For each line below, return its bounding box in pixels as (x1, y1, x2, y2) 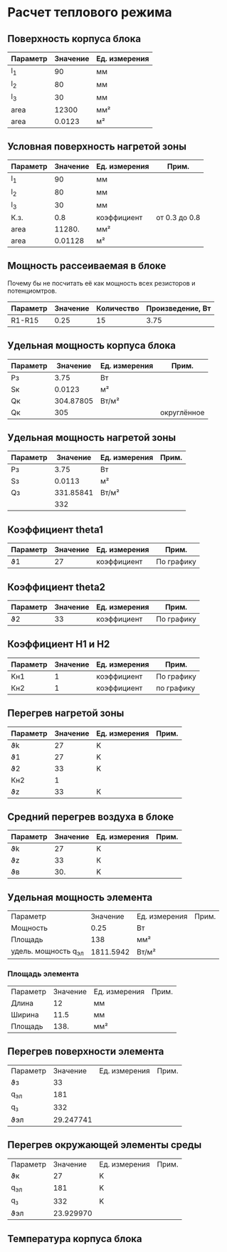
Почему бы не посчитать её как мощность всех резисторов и (7, 278, 196, 287)
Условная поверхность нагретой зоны (7, 140, 187, 152)
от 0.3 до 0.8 (156, 212, 201, 222)
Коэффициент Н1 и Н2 (7, 638, 110, 650)
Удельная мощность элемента (7, 891, 153, 903)
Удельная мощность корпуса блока (7, 340, 176, 352)
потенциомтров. (7, 286, 57, 295)
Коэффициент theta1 (7, 523, 103, 536)
